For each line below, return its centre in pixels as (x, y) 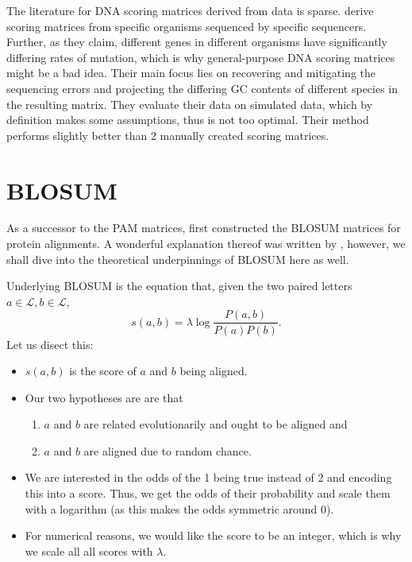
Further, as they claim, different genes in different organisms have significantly (197, 42)
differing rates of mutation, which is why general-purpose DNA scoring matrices (201, 57)
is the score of (103, 371)
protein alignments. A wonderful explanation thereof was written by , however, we (206, 244)
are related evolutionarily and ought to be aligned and (216, 424)
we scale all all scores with (89, 550)
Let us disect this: (50, 344)
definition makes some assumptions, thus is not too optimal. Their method (188, 120)
